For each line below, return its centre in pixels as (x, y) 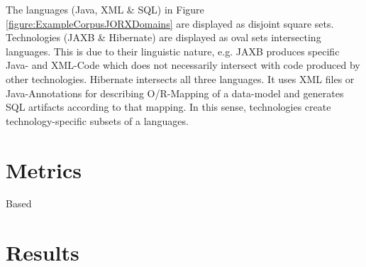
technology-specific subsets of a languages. (97, 120)
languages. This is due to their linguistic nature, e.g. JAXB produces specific (173, 51)
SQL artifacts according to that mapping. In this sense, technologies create (168, 107)
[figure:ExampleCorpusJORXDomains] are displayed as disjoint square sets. (170, 23)
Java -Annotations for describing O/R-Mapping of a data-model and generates (175, 93)
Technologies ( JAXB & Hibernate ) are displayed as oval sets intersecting (163, 37)
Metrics (44, 169)
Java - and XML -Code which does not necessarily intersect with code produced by (183, 65)
